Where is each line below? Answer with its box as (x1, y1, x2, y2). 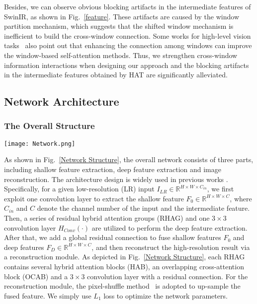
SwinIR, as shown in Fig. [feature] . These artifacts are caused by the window (4, 11, 239, 21)
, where (230, 193, 252, 203)
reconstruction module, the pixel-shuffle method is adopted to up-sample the (4, 281, 241, 291)
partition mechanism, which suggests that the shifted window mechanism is (4, 21, 234, 31)
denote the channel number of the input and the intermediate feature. (37, 203, 250, 213)
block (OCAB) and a (4, 271, 68, 281)
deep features (4, 242, 44, 252)
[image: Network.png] (4, 140, 76, 147)
